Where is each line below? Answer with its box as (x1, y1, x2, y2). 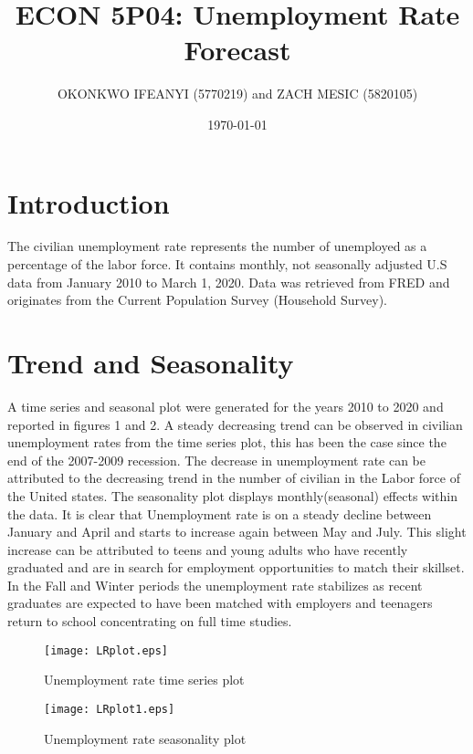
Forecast (184, 31, 291, 68)
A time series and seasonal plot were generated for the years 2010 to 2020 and (7, 396, 444, 415)
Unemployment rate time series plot (44, 670, 245, 689)
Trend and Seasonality (7, 344, 294, 381)
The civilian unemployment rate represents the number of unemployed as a (7, 236, 427, 256)
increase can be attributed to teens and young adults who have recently (7, 539, 408, 559)
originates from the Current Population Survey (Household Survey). (7, 290, 387, 309)
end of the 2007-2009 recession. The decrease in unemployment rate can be (7, 450, 426, 469)
